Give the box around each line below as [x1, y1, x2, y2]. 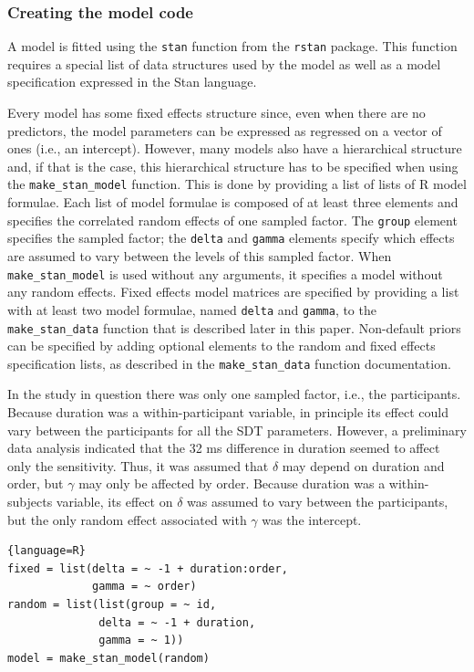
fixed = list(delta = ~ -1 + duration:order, [7, 562, 288, 575]
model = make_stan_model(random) [7, 651, 210, 665]
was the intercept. [262, 509, 362, 529]
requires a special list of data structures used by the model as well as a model [7, 54, 441, 73]
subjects [7, 491, 53, 510]
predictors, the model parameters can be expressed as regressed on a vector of [7, 121, 442, 140]
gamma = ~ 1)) [98, 634, 184, 647]
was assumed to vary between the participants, [187, 491, 448, 510]
